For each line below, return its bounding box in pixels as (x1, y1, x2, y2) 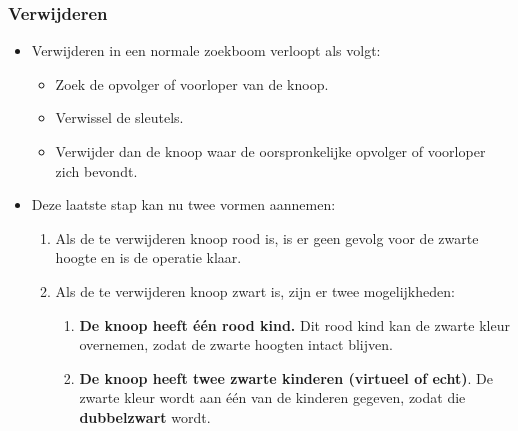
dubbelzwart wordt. (79, 406, 211, 427)
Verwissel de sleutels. (55, 107, 184, 128)
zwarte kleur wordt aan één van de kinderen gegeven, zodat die (79, 387, 466, 408)
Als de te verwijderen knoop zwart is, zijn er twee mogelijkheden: (55, 280, 455, 301)
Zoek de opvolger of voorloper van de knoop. (55, 73, 329, 94)
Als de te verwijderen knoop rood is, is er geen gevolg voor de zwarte (55, 227, 479, 248)
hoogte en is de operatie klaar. (55, 247, 242, 268)
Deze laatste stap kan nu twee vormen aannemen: (31, 194, 336, 215)
